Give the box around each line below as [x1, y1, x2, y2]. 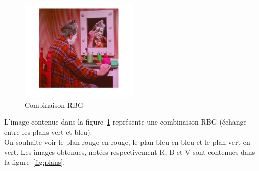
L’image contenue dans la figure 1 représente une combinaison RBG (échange [4, 116, 247, 127]
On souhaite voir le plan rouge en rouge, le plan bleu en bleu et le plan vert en [4, 136, 250, 147]
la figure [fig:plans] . [4, 156, 65, 167]
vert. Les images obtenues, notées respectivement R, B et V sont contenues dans [4, 146, 255, 157]
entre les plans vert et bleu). [4, 126, 92, 137]
